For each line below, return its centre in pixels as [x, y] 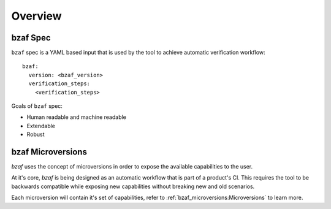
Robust [36, 134]
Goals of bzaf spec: [37, 106]
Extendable [41, 126]
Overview [36, 16]
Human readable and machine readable [77, 117]
